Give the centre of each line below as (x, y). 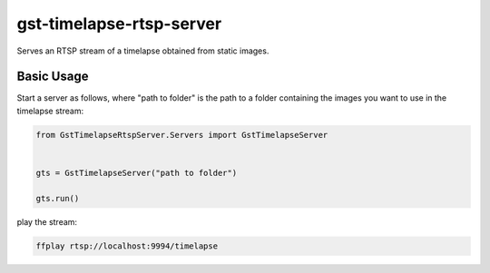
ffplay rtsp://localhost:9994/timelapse (127, 246)
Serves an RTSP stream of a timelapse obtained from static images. (143, 51)
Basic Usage (53, 77)
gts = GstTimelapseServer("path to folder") (137, 173)
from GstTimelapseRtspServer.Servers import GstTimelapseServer (182, 135)
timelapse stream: (50, 111)
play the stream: (47, 221)
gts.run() (58, 198)
